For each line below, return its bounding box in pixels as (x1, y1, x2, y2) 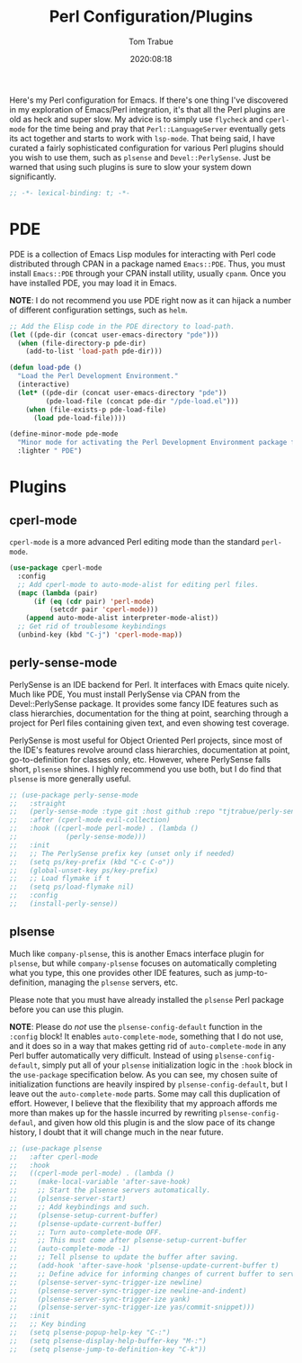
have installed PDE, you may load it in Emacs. (9, 277, 177, 288)
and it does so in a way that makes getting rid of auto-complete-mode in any (9, 1040, 287, 1051)
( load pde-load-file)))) (32, 413, 127, 422)
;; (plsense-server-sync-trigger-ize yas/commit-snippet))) (9, 1303, 255, 1312)
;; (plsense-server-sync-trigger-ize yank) (9, 1295, 191, 1304)
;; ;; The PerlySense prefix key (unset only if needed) (9, 849, 235, 858)
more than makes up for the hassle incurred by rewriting (9, 1107, 218, 1118)
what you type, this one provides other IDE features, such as (9, 967, 234, 978)
